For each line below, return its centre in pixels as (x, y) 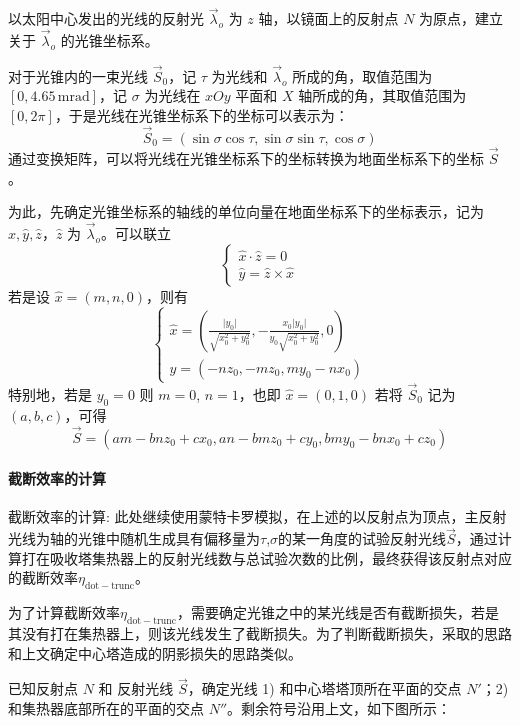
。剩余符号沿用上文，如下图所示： (339, 708)
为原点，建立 (461, 18)
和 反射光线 (136, 688)
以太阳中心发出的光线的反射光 (106, 18)
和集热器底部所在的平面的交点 (106, 708)
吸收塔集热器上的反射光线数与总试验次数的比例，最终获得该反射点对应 (280, 557)
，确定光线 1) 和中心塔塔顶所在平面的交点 (324, 688)
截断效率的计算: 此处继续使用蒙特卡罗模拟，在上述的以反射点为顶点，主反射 (257, 516)
